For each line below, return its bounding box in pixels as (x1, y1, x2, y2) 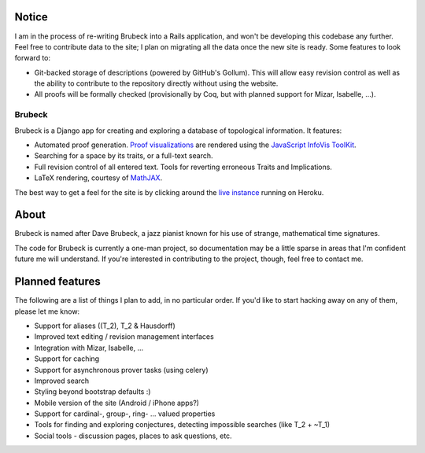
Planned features (14, 275, 102, 289)
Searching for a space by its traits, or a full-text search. (34, 151, 213, 160)
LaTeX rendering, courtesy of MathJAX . (34, 173, 163, 182)
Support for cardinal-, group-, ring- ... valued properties (34, 409, 216, 418)
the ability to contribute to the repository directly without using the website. (34, 79, 279, 88)
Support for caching (34, 354, 100, 363)
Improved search (34, 376, 90, 385)
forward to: (14, 53, 51, 63)
